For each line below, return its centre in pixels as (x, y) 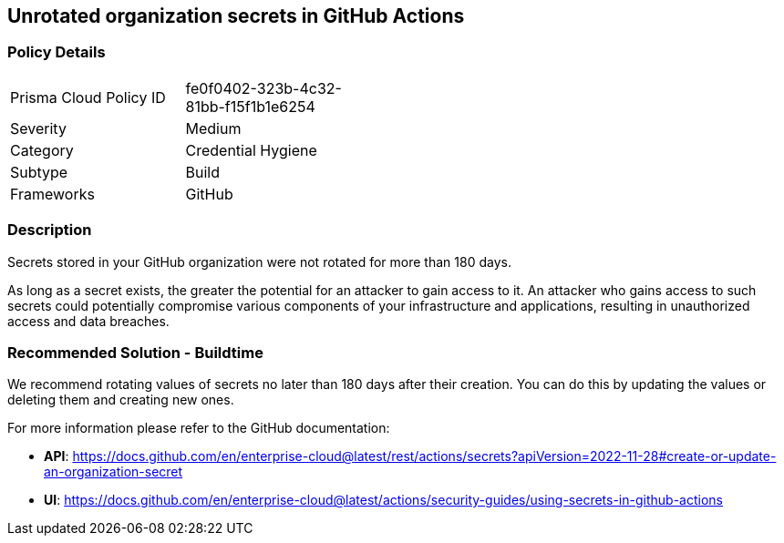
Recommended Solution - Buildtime (135, 352)
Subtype (39, 172)
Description (50, 230)
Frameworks (52, 194)
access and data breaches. (88, 321)
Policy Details (57, 52)
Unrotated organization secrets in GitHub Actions (236, 16)
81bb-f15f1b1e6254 (250, 106)
